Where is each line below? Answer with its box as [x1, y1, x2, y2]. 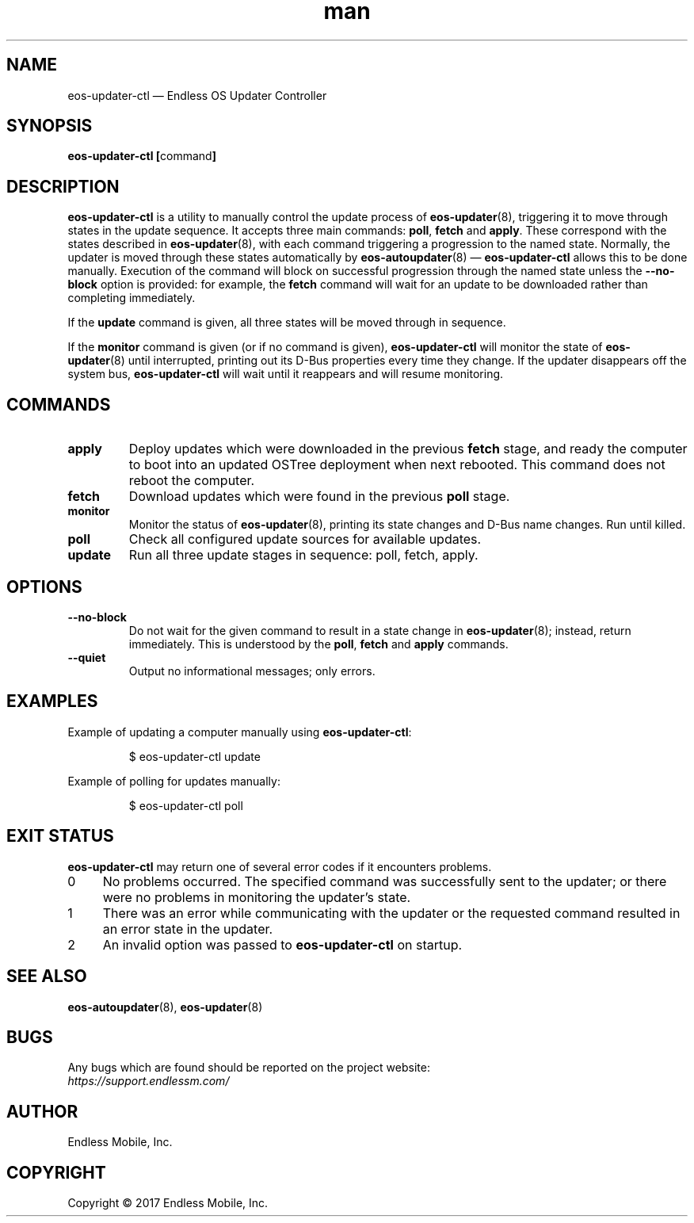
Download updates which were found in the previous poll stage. [128, 488, 510, 505]
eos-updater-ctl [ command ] [67, 149, 216, 163]
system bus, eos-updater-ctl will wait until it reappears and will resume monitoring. [67, 367, 504, 381]
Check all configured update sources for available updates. [128, 531, 482, 548]
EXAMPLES [6, 691, 98, 712]
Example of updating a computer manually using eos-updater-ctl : [67, 724, 412, 739]
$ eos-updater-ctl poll [128, 798, 243, 812]
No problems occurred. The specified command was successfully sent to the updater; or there [102, 873, 667, 889]
